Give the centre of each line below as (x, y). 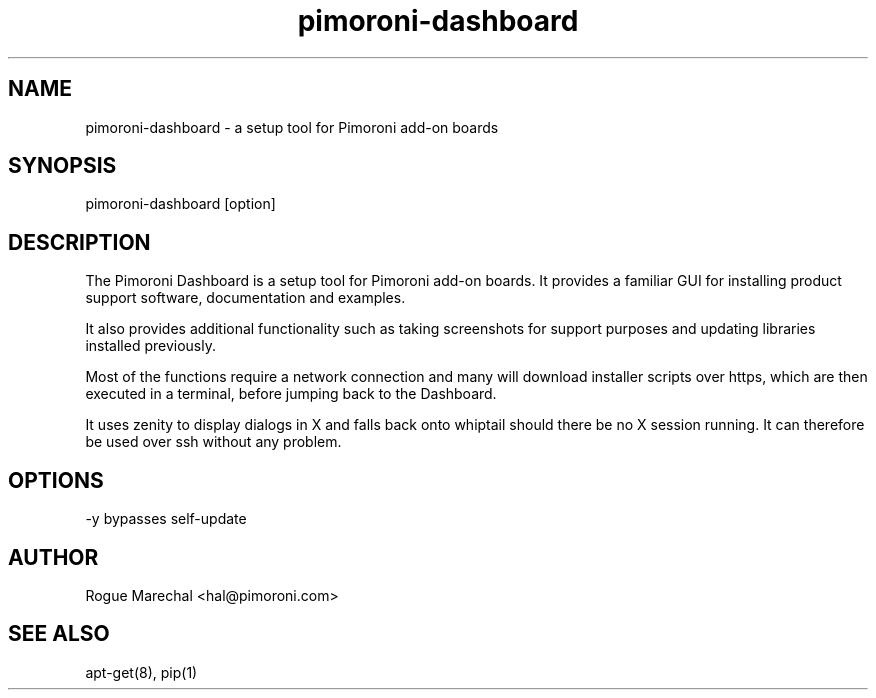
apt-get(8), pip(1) (141, 672)
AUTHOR (53, 557)
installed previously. (150, 346)
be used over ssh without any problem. (213, 442)
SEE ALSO (59, 634)
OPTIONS (56, 480)
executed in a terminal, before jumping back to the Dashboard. (291, 394)
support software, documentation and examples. (245, 298)
